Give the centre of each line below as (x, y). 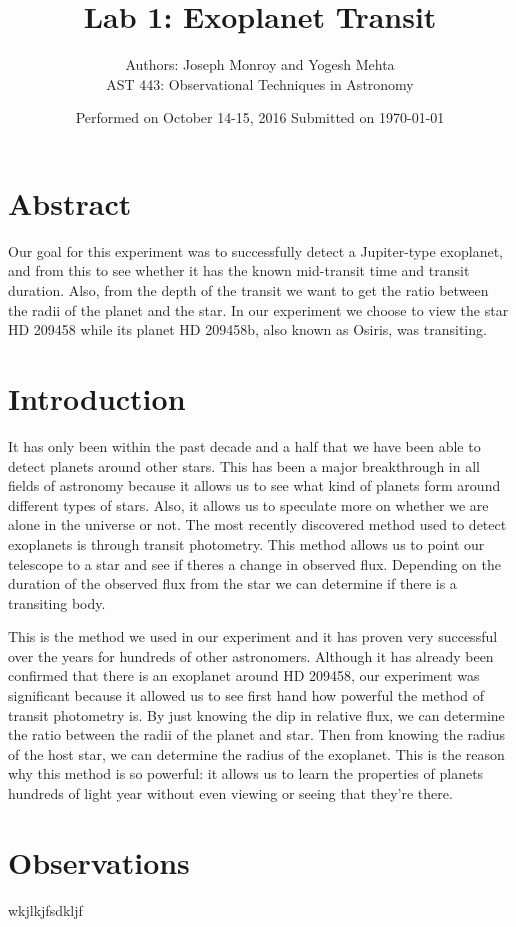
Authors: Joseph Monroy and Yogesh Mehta (260, 64)
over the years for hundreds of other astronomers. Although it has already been (251, 655)
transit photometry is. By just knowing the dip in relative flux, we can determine (256, 714)
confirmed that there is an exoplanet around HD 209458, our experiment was (244, 675)
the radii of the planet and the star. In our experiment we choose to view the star (258, 309)
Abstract (70, 202)
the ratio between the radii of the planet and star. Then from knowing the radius (256, 734)
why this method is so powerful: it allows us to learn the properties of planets (246, 773)
